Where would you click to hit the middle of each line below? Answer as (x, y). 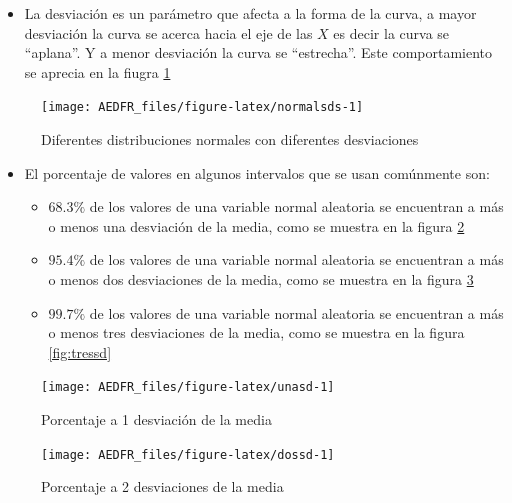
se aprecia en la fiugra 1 (97, 71)
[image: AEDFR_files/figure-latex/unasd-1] (188, 387)
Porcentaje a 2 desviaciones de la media (162, 486)
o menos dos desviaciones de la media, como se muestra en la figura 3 (261, 279)
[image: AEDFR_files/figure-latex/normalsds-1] (202, 107)
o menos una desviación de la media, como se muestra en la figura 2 (256, 225)
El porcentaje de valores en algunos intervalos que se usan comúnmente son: (257, 172)
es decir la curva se (391, 32)
